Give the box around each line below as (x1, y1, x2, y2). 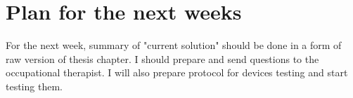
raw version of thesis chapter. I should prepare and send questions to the (6, 51, 319, 66)
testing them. (6, 78, 63, 93)
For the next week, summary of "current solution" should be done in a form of (6, 38, 342, 52)
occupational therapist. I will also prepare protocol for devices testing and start (6, 65, 348, 80)
